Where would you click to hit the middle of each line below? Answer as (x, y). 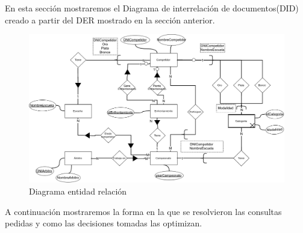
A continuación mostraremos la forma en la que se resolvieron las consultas (143, 211)
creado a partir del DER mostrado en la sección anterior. (110, 20)
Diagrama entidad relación (78, 191)
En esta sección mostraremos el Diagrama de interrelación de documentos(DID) (152, 8)
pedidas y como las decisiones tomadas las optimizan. (104, 223)
